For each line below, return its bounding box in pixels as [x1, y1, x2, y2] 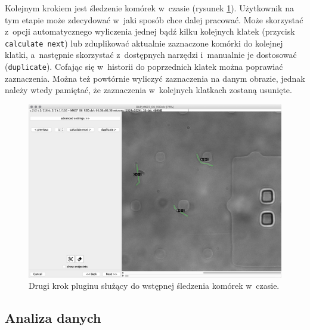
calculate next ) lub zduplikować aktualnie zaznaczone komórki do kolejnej [5, 36, 283, 49]
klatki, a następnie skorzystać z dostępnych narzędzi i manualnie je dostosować [5, 48, 297, 61]
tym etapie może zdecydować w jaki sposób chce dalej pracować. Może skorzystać [5, 13, 303, 26]
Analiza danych [5, 309, 101, 327]
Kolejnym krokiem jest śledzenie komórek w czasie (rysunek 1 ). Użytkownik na [5, 2, 294, 14]
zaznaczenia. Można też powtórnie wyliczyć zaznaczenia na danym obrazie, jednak [5, 72, 305, 84]
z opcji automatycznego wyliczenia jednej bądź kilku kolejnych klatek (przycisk [5, 25, 295, 38]
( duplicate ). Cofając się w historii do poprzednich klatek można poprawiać [5, 60, 283, 73]
